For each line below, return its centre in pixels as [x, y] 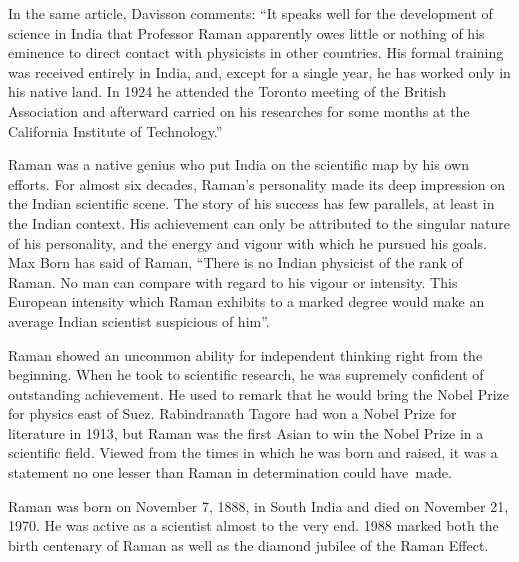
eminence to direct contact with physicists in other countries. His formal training [256, 52]
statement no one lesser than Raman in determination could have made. [230, 472]
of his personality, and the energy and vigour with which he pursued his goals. [247, 242]
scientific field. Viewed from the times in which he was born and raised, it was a [253, 452]
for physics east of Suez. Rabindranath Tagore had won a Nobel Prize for [232, 413]
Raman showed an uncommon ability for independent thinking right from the [245, 354]
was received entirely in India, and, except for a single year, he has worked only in [259, 71]
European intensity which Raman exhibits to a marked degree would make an [246, 301]
